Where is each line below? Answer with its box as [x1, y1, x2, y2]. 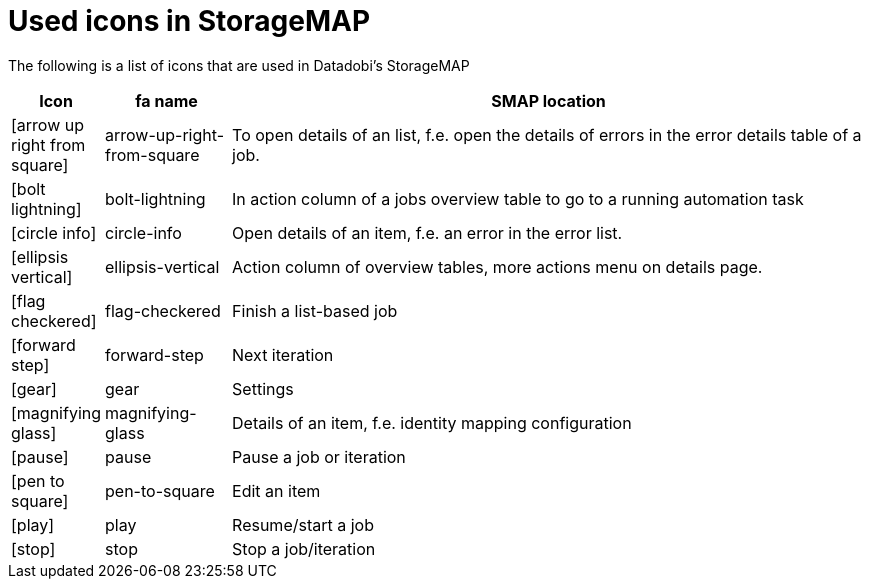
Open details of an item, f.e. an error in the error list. [232, 222, 623, 243]
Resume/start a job [232, 514, 374, 535]
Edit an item [232, 480, 321, 501]
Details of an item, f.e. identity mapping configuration [232, 412, 632, 433]
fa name [135, 90, 198, 111]
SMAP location [491, 90, 606, 111]
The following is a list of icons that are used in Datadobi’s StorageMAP [8, 56, 470, 74]
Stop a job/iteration [232, 538, 376, 559]
